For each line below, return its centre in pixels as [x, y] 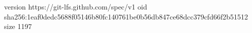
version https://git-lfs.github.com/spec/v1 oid [76, 6]
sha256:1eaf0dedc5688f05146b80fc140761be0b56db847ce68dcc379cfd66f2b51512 [126, 16]
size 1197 [18, 26]
